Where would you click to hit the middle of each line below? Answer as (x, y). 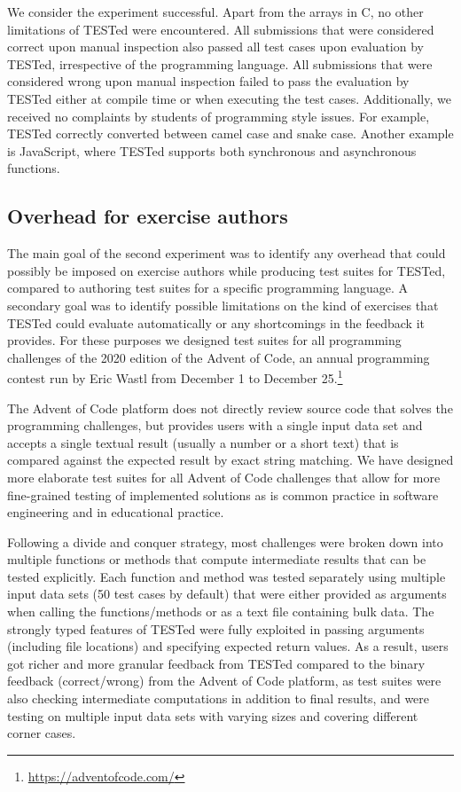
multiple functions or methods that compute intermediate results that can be (217, 559)
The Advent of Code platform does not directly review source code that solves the (230, 408)
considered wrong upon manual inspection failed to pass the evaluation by (208, 81)
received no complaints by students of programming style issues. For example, (219, 116)
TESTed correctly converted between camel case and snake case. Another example (230, 133)
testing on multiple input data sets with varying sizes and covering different (213, 715)
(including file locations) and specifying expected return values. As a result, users (228, 646)
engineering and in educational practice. (116, 512)
